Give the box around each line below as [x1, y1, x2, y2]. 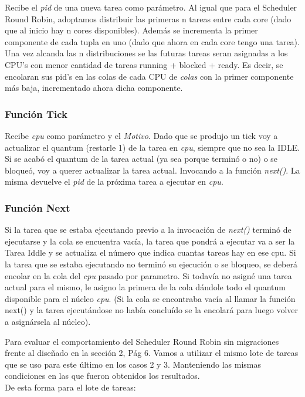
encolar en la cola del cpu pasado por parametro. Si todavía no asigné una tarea [5, 269, 292, 281]
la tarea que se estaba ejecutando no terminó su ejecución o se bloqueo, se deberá [5, 257, 297, 270]
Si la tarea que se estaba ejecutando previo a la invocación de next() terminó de [5, 223, 292, 236]
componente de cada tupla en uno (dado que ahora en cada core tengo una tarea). [5, 35, 300, 47]
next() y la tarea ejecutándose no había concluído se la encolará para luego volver [5, 304, 299, 316]
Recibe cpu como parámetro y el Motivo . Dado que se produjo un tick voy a [5, 129, 278, 141]
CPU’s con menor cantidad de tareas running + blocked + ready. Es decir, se [5, 58, 283, 70]
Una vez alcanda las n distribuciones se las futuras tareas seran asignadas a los [5, 47, 288, 59]
